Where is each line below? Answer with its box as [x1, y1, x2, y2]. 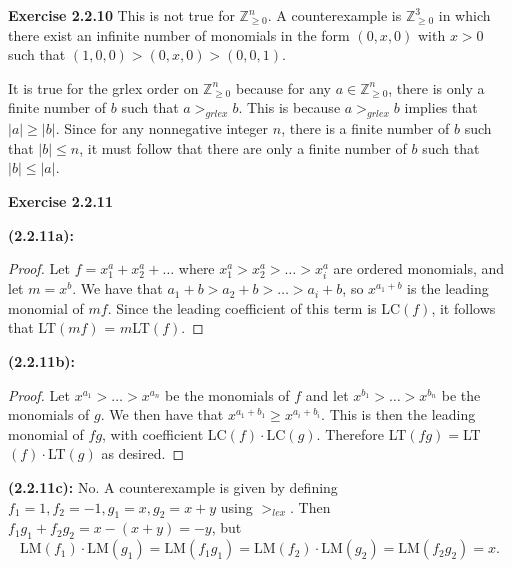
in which [438, 5, 491, 25]
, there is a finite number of [281, 118, 450, 139]
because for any [235, 77, 331, 98]
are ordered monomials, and [333, 258, 505, 279]
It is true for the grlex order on [8, 77, 199, 98]
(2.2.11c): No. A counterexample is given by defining [8, 477, 338, 498]
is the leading [407, 278, 489, 299]
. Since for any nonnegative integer [55, 118, 269, 139]
